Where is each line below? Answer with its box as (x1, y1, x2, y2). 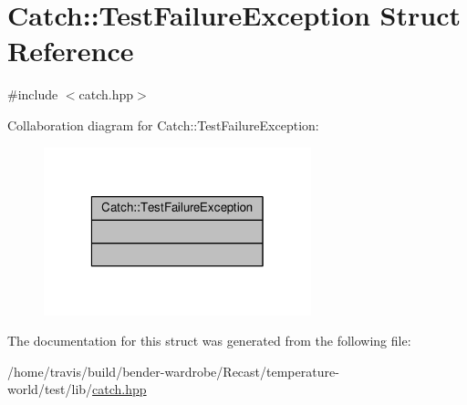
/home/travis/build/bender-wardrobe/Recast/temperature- (7, 361, 339, 380)
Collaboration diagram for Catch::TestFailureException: (7, 115, 319, 134)
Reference (7, 32, 134, 69)
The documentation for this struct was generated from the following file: (7, 331, 411, 350)
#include (7, 85, 58, 104)
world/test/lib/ (7, 379, 93, 399)
